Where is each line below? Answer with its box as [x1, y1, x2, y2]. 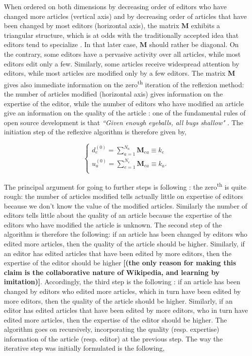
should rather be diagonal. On [149, 39, 239, 49]
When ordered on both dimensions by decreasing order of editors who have [4, 1, 227, 11]
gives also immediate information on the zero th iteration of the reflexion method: [4, 78, 244, 89]
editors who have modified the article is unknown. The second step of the [4, 219, 222, 229]
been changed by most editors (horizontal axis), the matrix [4, 20, 179, 31]
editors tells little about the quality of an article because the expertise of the [4, 210, 232, 220]
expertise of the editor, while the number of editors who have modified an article [4, 98, 244, 108]
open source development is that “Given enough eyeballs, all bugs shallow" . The [4, 117, 243, 127]
